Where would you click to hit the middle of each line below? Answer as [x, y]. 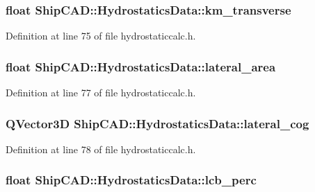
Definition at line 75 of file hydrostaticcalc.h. [101, 36]
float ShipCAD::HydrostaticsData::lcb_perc [131, 180]
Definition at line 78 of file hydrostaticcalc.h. [101, 149]
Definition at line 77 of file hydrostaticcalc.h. [101, 93]
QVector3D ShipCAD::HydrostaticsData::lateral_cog [157, 123]
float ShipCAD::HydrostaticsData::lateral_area [141, 66]
